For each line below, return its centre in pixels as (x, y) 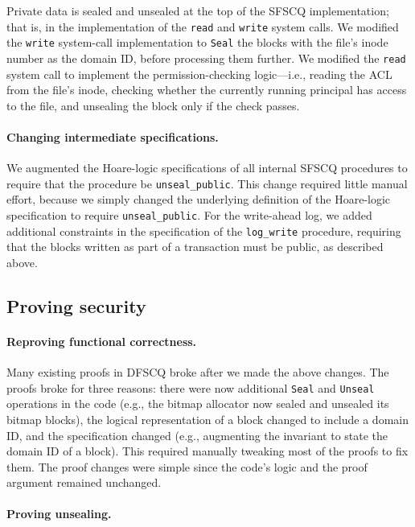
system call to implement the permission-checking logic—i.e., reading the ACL (199, 74)
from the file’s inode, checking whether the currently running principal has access (207, 90)
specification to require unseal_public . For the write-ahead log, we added (189, 214)
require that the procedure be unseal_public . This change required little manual (207, 183)
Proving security (76, 305)
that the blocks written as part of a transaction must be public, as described (195, 247)
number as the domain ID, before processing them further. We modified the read (206, 58)
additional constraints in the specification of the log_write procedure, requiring (204, 231)
